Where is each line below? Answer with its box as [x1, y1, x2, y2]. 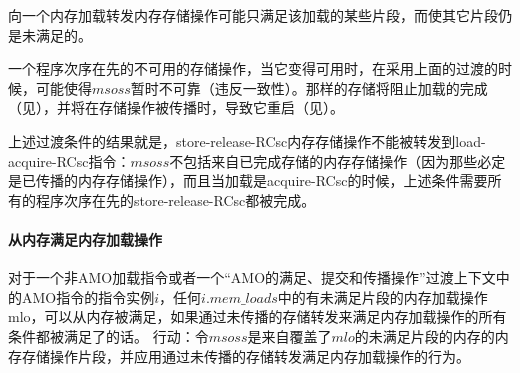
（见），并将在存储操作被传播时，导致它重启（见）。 [8, 97, 344, 118]
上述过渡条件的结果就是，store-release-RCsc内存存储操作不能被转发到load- [8, 130, 486, 151]
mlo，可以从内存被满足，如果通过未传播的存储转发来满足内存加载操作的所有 [8, 306, 507, 327]
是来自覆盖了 [247, 325, 332, 346]
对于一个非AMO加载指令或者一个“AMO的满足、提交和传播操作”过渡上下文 [8, 267, 496, 288]
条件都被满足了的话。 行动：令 [8, 325, 209, 346]
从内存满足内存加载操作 [8, 228, 162, 249]
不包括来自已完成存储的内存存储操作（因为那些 [169, 150, 478, 171]
